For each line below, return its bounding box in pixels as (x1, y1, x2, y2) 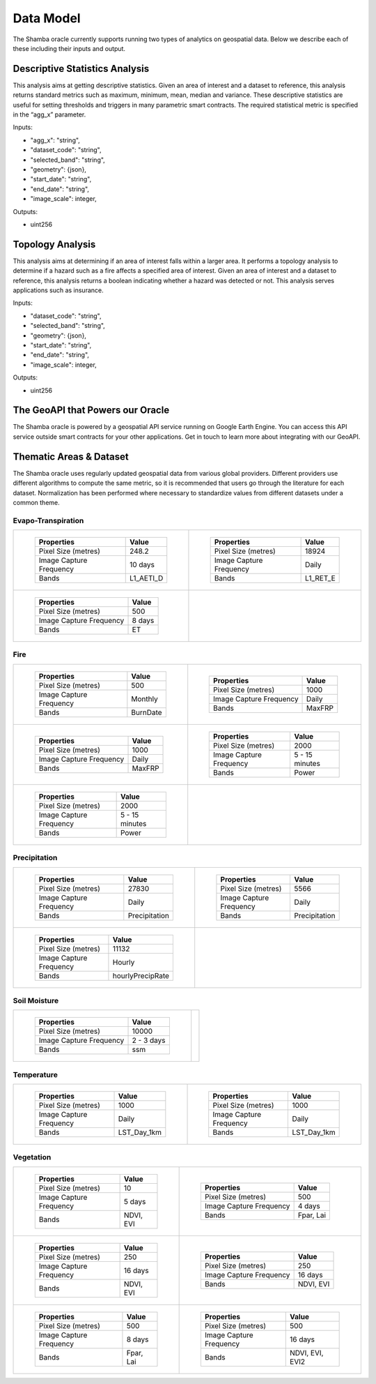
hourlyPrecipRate (112, 970, 170, 980)
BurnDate (131, 707, 163, 717)
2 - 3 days (132, 1036, 166, 1046)
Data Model (13, 10, 81, 26)
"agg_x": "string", (30, 136, 80, 144)
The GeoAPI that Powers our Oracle (13, 405, 170, 416)
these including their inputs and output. (13, 44, 125, 52)
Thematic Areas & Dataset (13, 451, 129, 462)
